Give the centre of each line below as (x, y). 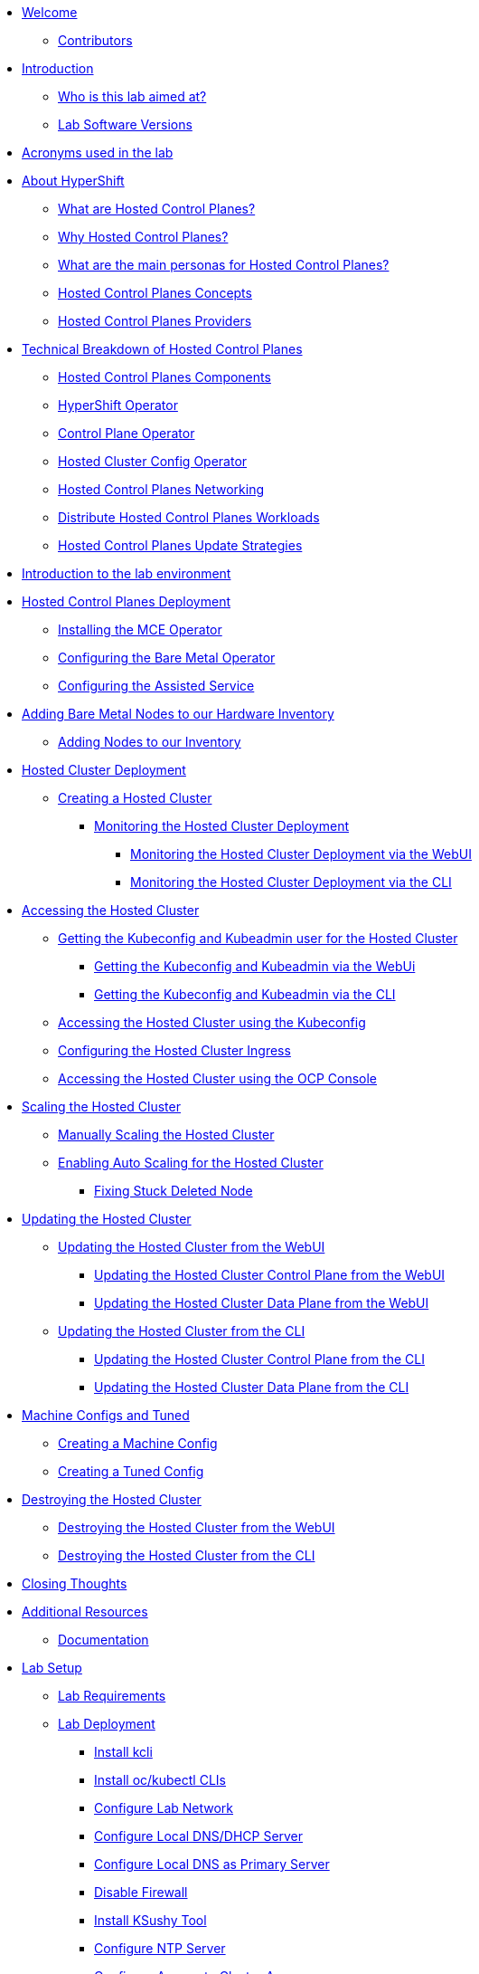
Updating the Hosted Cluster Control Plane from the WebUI (270, 1275)
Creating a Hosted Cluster (135, 798)
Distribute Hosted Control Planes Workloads (189, 517)
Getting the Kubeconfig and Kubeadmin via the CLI (245, 994)
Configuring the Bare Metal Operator (167, 658)
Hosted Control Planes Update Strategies (180, 545)
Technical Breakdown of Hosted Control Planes (162, 349)
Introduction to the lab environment (127, 573)
